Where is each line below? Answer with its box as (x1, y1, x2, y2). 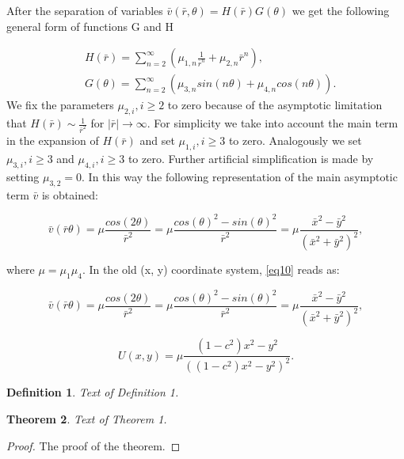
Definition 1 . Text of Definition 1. (6, 384, 179, 400)
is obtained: (41, 186, 98, 203)
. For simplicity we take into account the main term (147, 115, 398, 131)
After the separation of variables (6, 2, 163, 18)
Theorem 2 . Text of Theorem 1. (6, 411, 167, 427)
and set (139, 132, 175, 149)
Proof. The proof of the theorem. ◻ (6, 437, 181, 453)
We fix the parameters (6, 97, 114, 113)
